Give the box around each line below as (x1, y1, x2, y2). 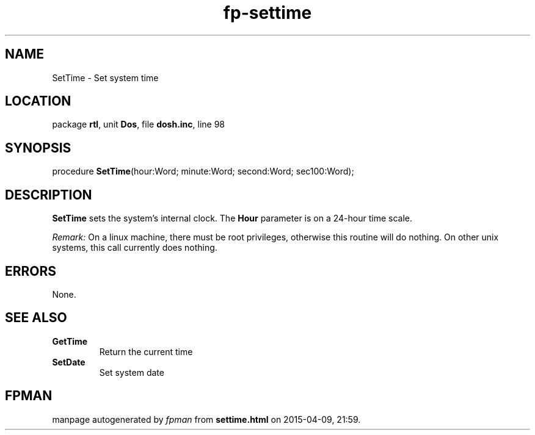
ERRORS (5, 263, 57, 279)
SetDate (52, 356, 86, 367)
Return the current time (99, 346, 193, 357)
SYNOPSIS (5, 140, 71, 156)
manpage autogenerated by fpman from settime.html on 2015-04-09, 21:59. (52, 414, 361, 425)
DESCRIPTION (5, 187, 92, 203)
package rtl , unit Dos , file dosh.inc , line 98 (52, 119, 225, 130)
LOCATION (5, 93, 71, 109)
